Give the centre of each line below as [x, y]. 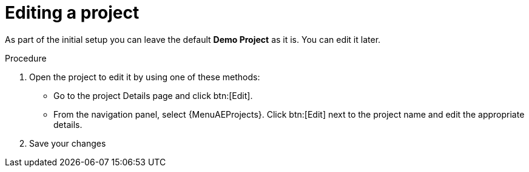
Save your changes [68, 143]
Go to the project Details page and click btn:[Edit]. [153, 95]
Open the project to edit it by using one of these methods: [145, 77]
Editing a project [72, 13]
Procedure [26, 58]
